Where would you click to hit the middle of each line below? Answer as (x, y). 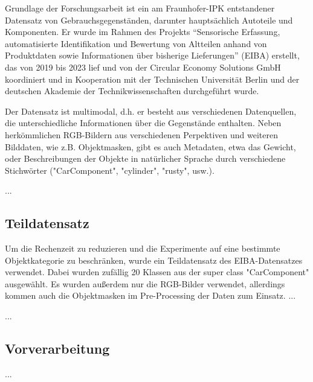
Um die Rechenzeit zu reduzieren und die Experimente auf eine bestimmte (143, 248)
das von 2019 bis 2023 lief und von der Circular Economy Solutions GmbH (143, 67)
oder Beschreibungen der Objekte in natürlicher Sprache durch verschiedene (145, 158)
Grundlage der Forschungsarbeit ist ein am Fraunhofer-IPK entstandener (140, 8)
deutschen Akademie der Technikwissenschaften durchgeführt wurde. (132, 91)
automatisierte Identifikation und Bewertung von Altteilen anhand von (136, 43)
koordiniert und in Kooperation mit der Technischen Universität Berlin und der (152, 79)
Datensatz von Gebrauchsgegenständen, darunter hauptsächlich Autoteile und (149, 20)
